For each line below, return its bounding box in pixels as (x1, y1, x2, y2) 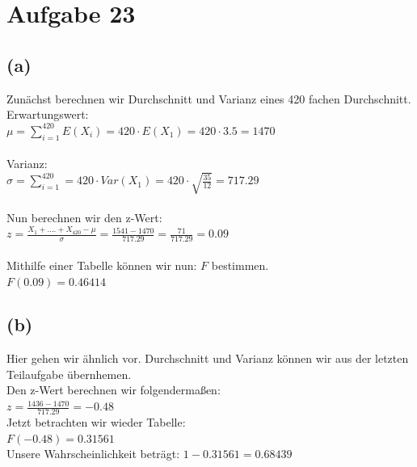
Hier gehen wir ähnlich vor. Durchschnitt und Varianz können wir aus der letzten (6, 350, 409, 367)
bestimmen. (211, 256, 269, 273)
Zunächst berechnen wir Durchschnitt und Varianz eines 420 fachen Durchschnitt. (6, 90, 411, 107)
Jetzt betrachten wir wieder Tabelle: (6, 413, 186, 430)
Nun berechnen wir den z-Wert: (6, 208, 162, 225)
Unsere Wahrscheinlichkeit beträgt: (6, 445, 180, 462)
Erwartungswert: (6, 106, 89, 123)
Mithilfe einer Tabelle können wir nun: (6, 256, 197, 273)
